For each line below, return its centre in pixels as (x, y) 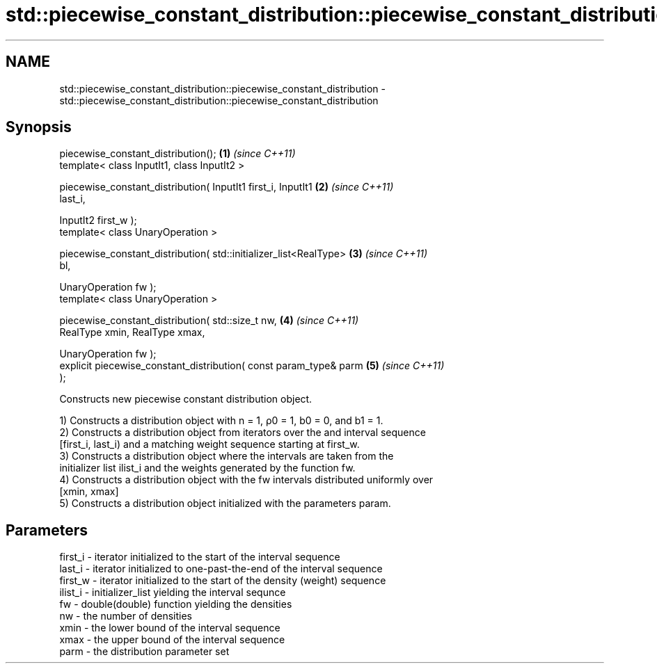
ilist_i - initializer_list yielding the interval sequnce (173, 593)
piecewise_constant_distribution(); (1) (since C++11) (177, 154)
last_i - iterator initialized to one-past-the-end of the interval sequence (221, 569)
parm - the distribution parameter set (144, 652)
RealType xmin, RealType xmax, (132, 332)
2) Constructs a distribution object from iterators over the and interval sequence (243, 433)
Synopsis (39, 127)
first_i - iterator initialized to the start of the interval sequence (200, 557)
